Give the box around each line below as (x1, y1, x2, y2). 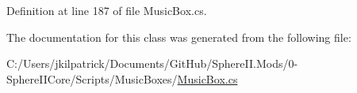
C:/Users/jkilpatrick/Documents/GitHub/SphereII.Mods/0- (6, 55, 298, 72)
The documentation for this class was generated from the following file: (6, 28, 351, 45)
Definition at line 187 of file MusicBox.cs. (6, 2, 207, 18)
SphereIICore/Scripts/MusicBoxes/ (6, 70, 178, 87)
